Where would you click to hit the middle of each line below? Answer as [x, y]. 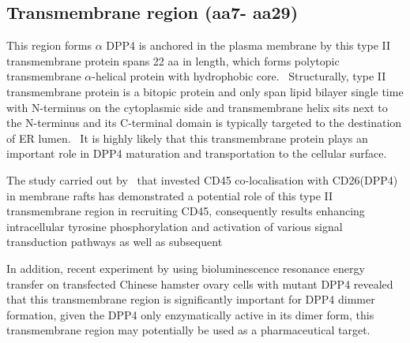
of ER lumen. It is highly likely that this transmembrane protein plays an [187, 138]
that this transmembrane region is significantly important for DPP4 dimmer [191, 299]
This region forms [49, 45]
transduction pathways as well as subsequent [115, 242]
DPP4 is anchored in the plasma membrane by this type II [248, 45]
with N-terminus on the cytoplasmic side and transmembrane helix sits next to [197, 107]
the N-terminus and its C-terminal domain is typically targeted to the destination [204, 123]
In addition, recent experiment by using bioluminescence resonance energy [186, 268]
